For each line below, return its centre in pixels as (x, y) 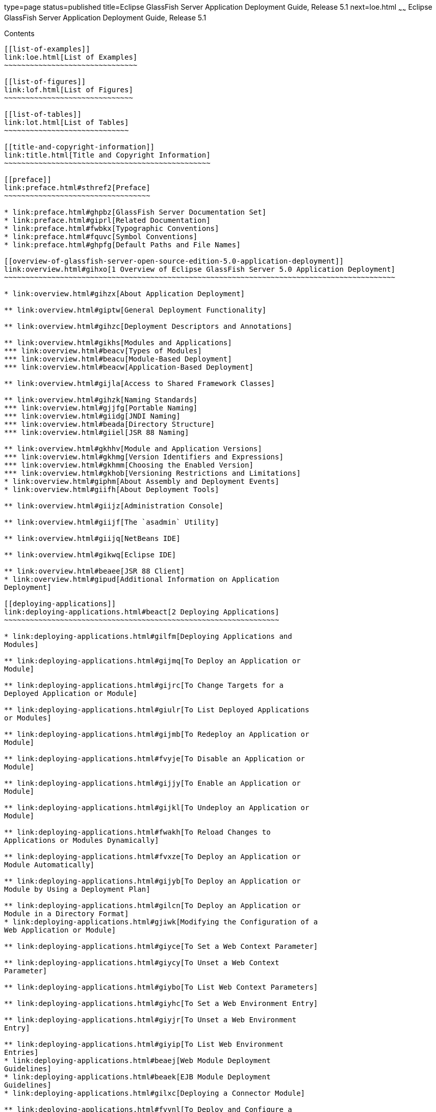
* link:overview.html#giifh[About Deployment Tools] (112, 489)
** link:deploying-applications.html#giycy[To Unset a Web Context (142, 962)
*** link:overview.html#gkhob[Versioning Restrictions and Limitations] (152, 473)
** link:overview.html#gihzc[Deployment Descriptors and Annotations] (148, 326)
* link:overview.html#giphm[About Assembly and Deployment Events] (142, 481)
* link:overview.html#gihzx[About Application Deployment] (125, 293)
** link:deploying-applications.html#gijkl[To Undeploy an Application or (157, 807)
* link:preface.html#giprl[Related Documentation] (107, 220)
